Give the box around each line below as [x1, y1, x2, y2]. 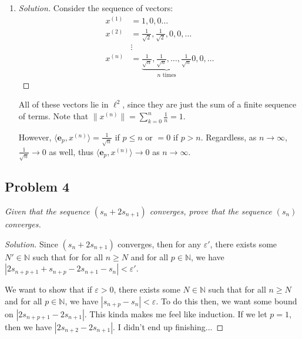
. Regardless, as [200, 130, 257, 143]
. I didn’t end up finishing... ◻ [113, 320, 224, 333]
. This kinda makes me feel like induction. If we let [84, 307, 267, 320]
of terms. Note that [18, 110, 89, 122]
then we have [5, 320, 52, 333]
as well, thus [49, 145, 94, 157]
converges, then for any [118, 237, 202, 250]
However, [18, 130, 52, 143]
